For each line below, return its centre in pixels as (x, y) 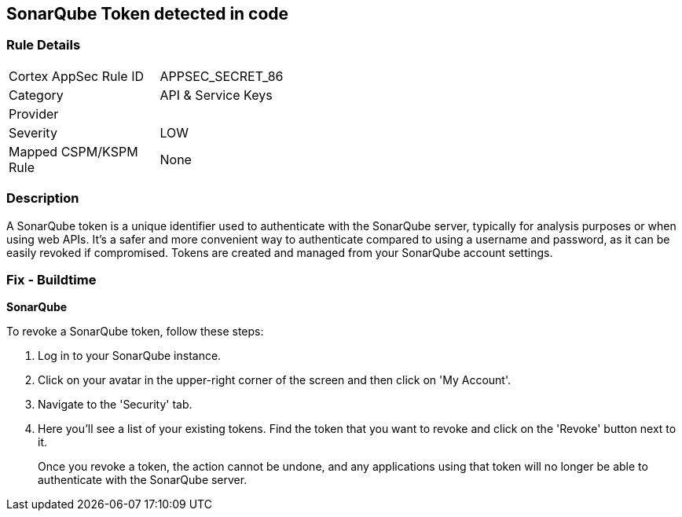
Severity (33, 132)
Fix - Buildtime (51, 279)
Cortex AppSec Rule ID (77, 76)
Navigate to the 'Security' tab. (115, 405)
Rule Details (44, 45)
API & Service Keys (216, 95)
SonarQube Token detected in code (148, 14)
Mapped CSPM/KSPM (73, 151)
